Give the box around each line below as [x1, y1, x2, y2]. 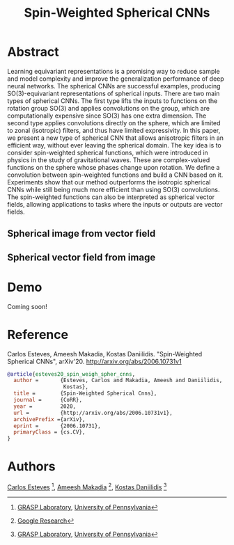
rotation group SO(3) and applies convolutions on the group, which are [7, 104, 210, 112]
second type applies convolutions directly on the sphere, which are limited [7, 118, 221, 127]
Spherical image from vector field [7, 228, 156, 239]
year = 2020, [13, 402, 77, 410]
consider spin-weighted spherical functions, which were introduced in [7, 148, 209, 157]
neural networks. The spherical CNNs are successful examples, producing [7, 81, 221, 90]
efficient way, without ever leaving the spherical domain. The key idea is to [7, 141, 221, 149]
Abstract [7, 44, 59, 60]
